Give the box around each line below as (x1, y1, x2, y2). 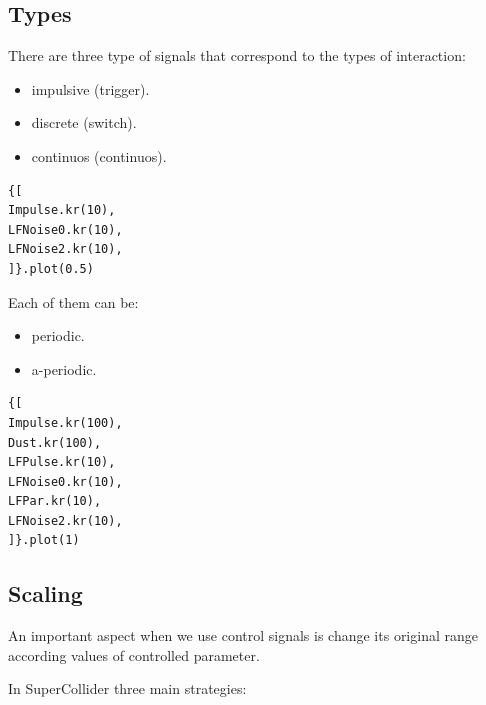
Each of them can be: (8, 291, 139, 312)
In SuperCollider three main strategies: (8, 678, 247, 699)
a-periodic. (31, 358, 97, 379)
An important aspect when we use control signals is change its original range (8, 625, 478, 646)
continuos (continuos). (31, 145, 167, 166)
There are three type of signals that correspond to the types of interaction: (8, 45, 466, 66)
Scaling (8, 578, 83, 609)
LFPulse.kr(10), (8, 455, 116, 470)
